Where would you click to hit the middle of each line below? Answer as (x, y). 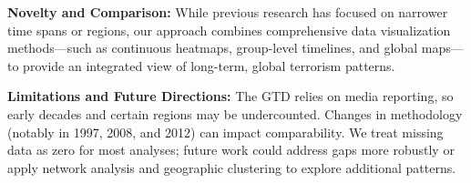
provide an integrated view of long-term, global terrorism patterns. (209, 65)
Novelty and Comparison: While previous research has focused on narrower (228, 12)
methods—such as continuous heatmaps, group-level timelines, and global (213, 48)
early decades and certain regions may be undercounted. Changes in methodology (235, 113)
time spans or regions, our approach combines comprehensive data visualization (229, 30)
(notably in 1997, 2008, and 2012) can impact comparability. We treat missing (225, 132)
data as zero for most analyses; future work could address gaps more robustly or (231, 150)
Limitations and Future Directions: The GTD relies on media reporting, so (230, 96)
